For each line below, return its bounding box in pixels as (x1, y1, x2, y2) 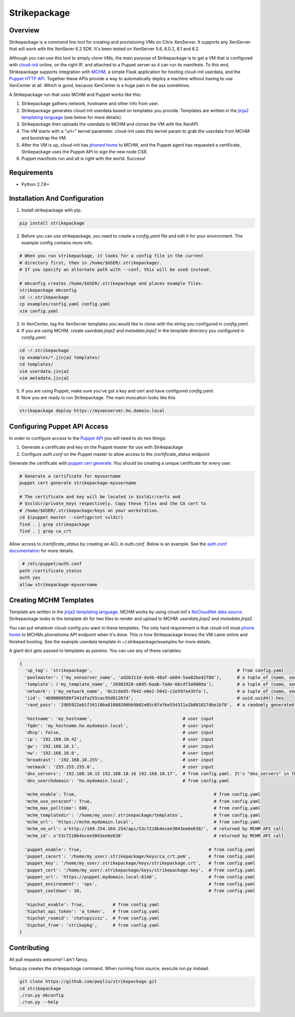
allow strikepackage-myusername (19, 582, 98, 587)
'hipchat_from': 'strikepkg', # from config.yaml (25, 922, 160, 928)
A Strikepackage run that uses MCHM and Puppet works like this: (9, 91, 142, 97)
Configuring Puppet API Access (9, 422, 109, 430)
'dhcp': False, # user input (25, 729, 214, 735)
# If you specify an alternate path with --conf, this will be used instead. (19, 267, 211, 272)
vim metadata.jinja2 (19, 375, 69, 381)
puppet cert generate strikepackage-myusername (19, 480, 136, 486)
